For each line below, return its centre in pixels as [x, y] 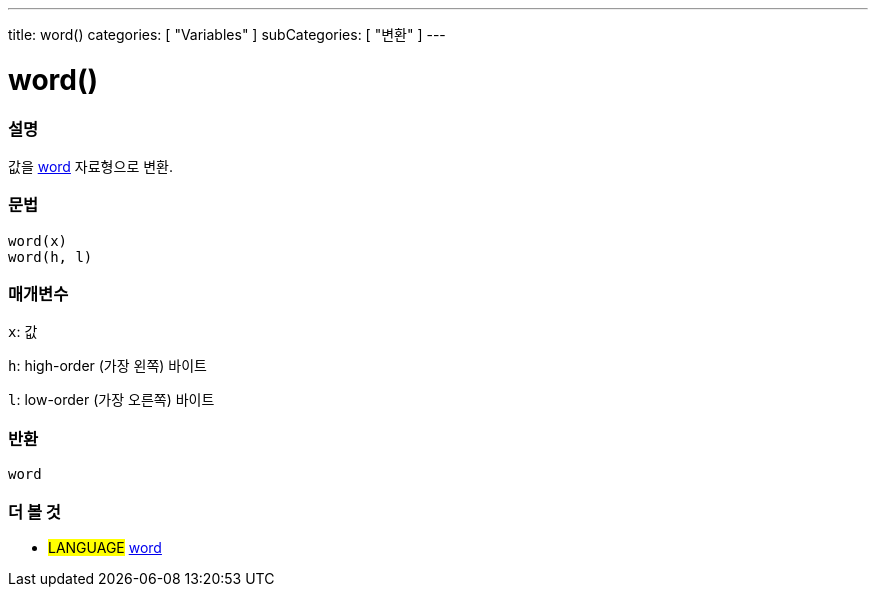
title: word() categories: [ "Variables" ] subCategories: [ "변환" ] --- [227, 34]
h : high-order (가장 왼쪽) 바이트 [108, 366]
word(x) [38, 240]
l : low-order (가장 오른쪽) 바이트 [111, 400]
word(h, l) [50, 256]
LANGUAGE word [105, 547]
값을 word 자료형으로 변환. [90, 166]
